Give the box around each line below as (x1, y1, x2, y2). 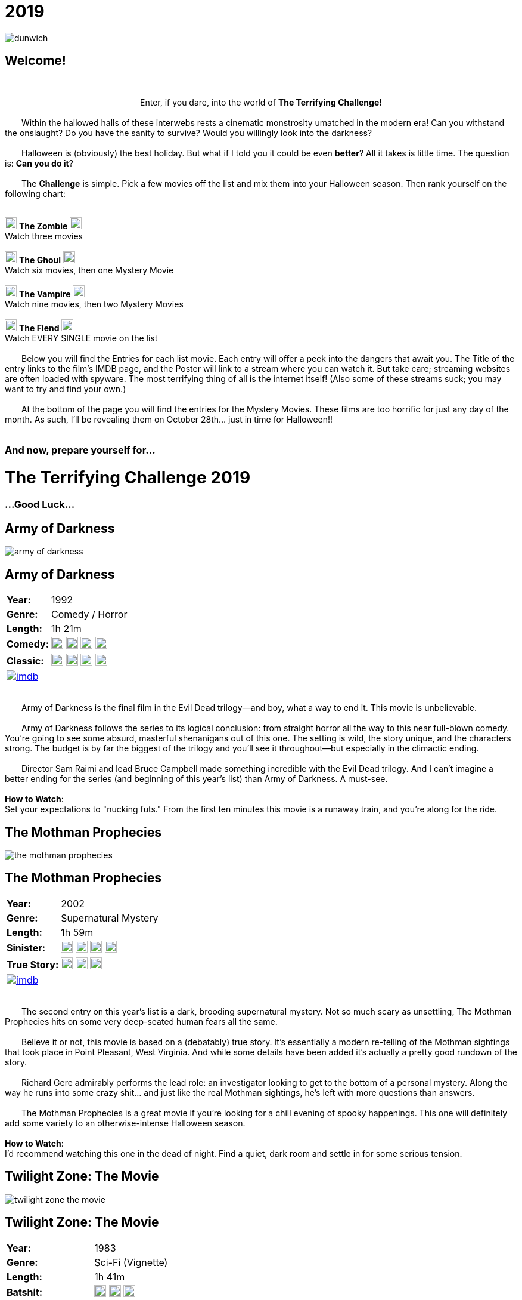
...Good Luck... (5, 498, 75, 511)
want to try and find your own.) (5, 383, 126, 394)
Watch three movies (5, 230, 83, 241)
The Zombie (18, 220, 68, 231)
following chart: (5, 188, 66, 199)
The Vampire (18, 288, 71, 299)
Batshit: (7, 1286, 43, 1298)
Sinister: (7, 941, 46, 954)
